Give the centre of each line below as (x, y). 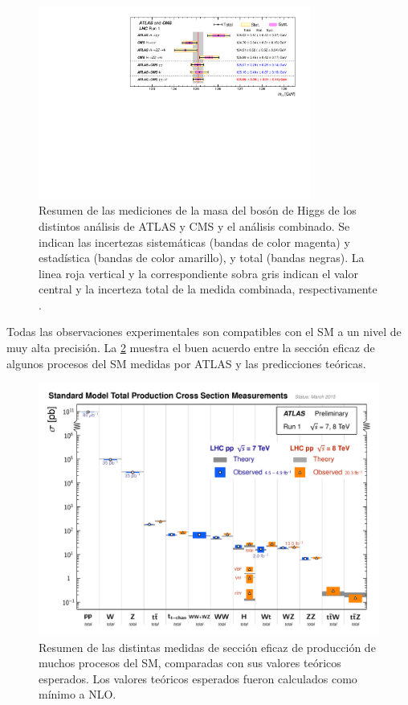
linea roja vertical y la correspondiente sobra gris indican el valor (198, 273)
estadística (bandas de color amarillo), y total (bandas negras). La (202, 258)
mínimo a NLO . (78, 694)
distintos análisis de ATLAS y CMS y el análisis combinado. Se (194, 225)
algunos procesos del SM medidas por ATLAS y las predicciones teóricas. (186, 363)
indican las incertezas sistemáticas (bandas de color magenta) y (194, 242)
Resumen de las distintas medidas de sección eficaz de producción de (207, 647)
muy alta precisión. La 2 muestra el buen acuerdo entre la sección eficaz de (191, 348)
